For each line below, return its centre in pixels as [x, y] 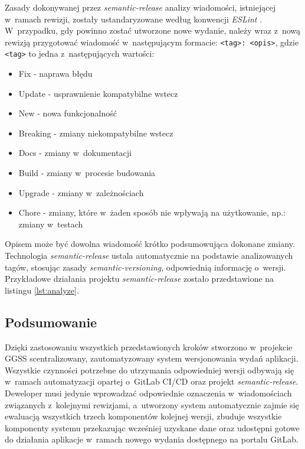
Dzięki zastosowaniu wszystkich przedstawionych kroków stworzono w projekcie [149, 346]
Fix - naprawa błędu [55, 74]
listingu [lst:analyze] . [42, 290]
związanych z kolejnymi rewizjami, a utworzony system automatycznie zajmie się [152, 404]
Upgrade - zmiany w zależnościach [81, 192]
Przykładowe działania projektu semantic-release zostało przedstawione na [140, 279]
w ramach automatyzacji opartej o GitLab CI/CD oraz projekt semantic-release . [152, 381]
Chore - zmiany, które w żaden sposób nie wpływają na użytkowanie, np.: [152, 212]
